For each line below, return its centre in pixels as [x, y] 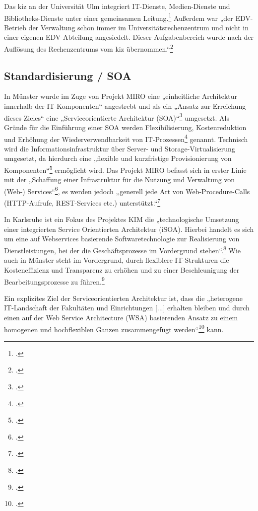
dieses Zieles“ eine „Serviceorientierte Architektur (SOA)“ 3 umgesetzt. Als [117, 117]
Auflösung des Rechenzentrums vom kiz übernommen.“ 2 [89, 48]
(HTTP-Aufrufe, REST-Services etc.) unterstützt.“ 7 [82, 202]
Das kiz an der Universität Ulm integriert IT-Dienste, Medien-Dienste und [117, 6]
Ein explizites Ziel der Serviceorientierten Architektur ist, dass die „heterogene [124, 298]
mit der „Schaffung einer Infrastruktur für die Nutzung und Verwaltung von [120, 180]
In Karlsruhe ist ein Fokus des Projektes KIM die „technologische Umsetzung [122, 219]
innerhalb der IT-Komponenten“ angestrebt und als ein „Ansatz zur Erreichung [125, 106]
